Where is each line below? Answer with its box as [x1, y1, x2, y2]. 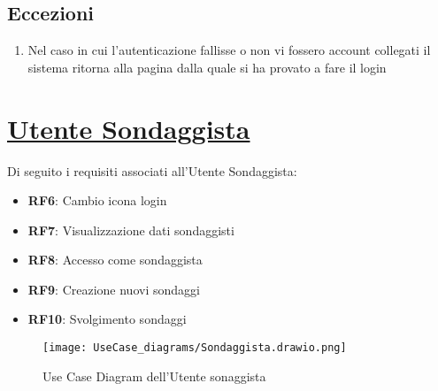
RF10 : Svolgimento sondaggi [27, 310, 187, 328]
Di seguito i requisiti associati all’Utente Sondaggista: [7, 161, 297, 180]
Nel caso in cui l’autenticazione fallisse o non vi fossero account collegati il [27, 41, 431, 59]
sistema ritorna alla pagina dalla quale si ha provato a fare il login [27, 57, 387, 76]
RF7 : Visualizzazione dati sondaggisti [27, 220, 234, 239]
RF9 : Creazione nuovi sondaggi [27, 280, 200, 298]
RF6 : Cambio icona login [27, 191, 167, 210]
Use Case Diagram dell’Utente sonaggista [42, 366, 266, 385]
